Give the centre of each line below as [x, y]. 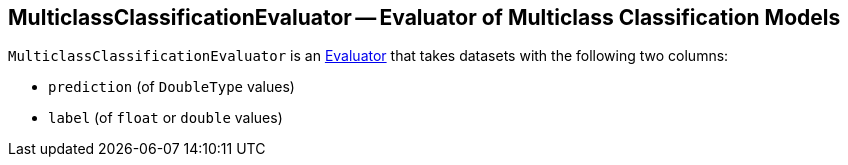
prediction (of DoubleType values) [171, 87]
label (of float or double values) [165, 118]
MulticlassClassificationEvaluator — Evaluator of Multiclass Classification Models [424, 17]
